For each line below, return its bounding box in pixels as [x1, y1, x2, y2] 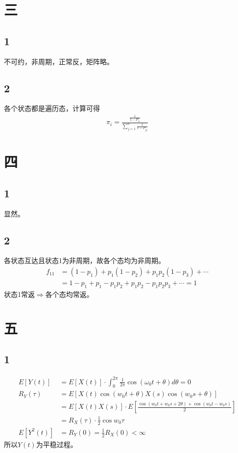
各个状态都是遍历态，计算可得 [4, 103, 100, 113]
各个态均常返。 [45, 289, 94, 299]
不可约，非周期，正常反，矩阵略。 [4, 56, 114, 66]
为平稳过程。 [36, 439, 77, 449]
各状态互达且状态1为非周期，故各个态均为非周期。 [4, 255, 165, 266]
